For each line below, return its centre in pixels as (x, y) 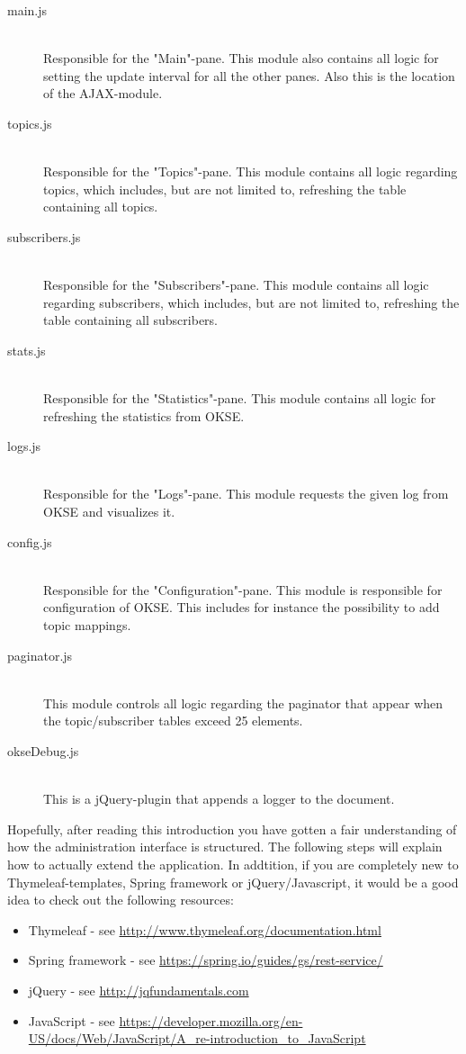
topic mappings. (87, 625)
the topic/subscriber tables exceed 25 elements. (173, 721)
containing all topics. (101, 207)
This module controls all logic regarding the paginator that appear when (243, 703)
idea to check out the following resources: (121, 900)
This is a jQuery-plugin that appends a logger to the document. (219, 799)
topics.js (30, 123)
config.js (30, 541)
